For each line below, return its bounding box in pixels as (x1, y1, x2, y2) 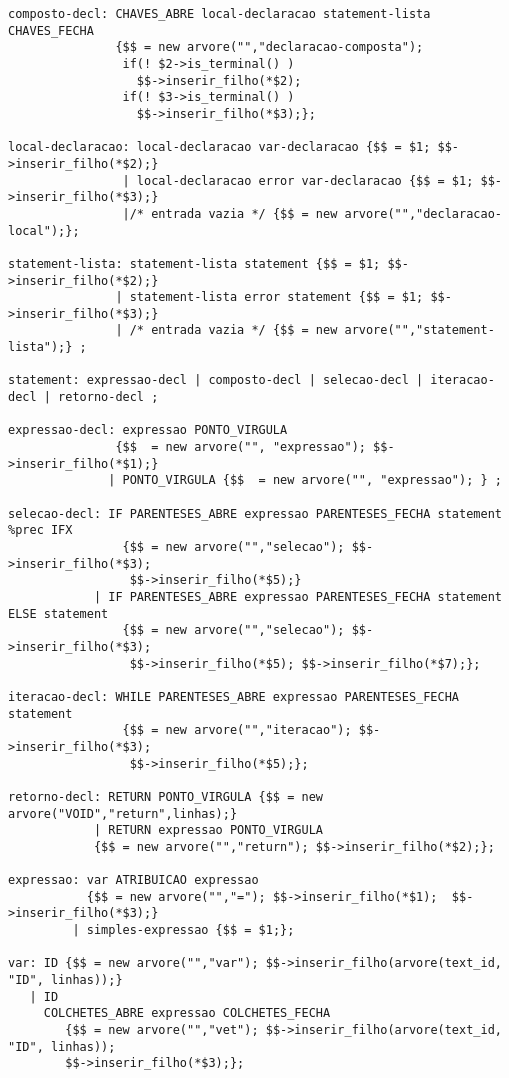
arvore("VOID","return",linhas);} (8, 806, 238, 821)
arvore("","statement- (344, 323, 495, 338)
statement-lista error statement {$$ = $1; (129, 290, 424, 305)
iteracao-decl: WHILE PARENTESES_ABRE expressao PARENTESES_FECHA (8, 689, 460, 704)
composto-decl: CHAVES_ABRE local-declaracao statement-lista (8, 7, 431, 21)
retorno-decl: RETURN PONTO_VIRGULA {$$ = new (8, 789, 323, 804)
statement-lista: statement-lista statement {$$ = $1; (8, 256, 381, 271)
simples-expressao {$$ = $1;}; (86, 923, 295, 938)
